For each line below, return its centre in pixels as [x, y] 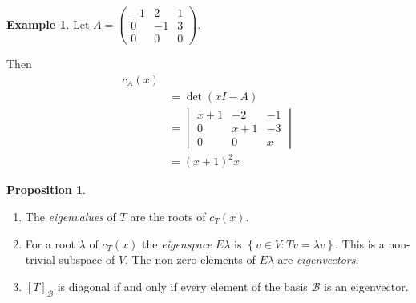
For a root [50, 243]
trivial [40, 259]
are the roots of [168, 216]
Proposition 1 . [46, 190]
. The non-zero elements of [190, 259]
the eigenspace [177, 243]
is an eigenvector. [366, 286]
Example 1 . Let [48, 24]
